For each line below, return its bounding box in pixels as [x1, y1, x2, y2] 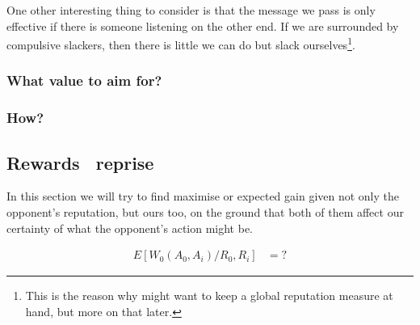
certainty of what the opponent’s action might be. [6, 219, 254, 236]
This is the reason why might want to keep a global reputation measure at [25, 287, 393, 304]
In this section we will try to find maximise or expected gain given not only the [6, 188, 400, 205]
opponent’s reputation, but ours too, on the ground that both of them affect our [6, 203, 404, 220]
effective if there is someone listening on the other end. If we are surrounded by [6, 17, 399, 34]
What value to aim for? [6, 70, 162, 91]
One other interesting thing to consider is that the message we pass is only [6, 2, 376, 18]
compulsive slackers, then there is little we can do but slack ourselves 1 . [6, 34, 355, 53]
